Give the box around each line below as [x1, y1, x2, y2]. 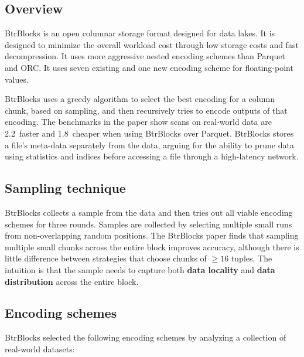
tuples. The [231, 252, 272, 264]
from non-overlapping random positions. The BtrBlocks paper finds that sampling [5, 229, 299, 242]
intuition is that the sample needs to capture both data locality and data [5, 263, 275, 276]
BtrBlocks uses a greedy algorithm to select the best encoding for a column [5, 93, 275, 105]
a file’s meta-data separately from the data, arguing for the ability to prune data [5, 138, 294, 151]
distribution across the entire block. [5, 275, 139, 287]
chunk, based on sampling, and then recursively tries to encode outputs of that [5, 104, 288, 116]
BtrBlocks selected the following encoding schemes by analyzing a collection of [5, 331, 286, 344]
